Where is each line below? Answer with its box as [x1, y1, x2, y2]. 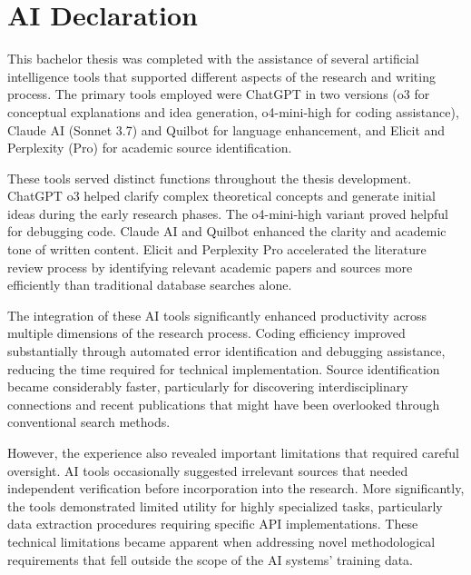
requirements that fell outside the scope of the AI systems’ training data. [7, 550, 414, 569]
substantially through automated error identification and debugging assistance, [7, 342, 446, 361]
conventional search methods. [7, 412, 171, 431]
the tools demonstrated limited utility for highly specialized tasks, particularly [7, 496, 443, 515]
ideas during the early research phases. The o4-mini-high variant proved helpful [7, 203, 448, 223]
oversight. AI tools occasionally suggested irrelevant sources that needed [7, 461, 408, 480]
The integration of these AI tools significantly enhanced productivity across [7, 305, 427, 324]
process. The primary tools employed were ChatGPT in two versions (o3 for [7, 84, 430, 104]
